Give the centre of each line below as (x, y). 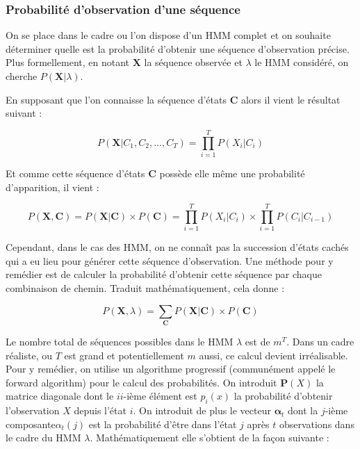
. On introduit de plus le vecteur (202, 410)
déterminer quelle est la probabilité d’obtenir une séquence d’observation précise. (178, 48)
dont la (303, 410)
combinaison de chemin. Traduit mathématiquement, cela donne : (145, 288)
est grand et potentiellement (124, 355)
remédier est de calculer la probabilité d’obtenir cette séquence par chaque (164, 274)
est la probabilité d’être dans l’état (163, 424)
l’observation (33, 410)
